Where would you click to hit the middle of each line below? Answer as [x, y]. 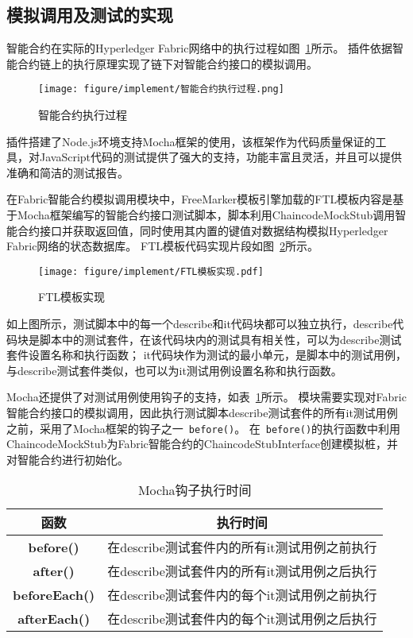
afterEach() [54, 618]
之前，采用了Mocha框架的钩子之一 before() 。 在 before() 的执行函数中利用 [204, 428]
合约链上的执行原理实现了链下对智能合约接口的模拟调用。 [167, 63]
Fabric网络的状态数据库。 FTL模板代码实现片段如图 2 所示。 [163, 246]
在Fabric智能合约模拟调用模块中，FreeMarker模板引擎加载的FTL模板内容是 [200, 199]
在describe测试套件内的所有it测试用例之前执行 [242, 547]
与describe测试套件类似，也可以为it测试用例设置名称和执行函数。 [174, 370]
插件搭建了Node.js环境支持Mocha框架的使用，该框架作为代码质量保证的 [191, 141]
